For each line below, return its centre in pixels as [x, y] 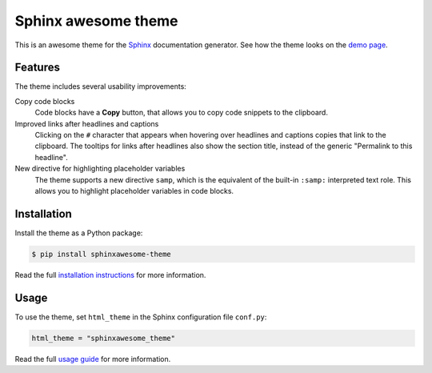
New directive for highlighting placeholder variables [100, 169]
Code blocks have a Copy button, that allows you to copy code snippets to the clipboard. [181, 113]
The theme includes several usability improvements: [101, 86]
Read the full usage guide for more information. [93, 359]
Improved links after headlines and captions [87, 123]
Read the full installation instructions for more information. [110, 275]
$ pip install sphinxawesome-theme [101, 254]
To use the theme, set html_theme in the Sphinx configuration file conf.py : [141, 317]
